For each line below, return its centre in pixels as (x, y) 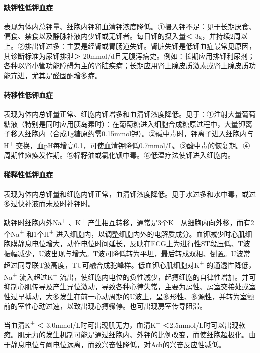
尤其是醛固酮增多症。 (67, 75)
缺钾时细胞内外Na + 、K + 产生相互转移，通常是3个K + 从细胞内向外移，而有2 (129, 221)
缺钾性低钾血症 (28, 7)
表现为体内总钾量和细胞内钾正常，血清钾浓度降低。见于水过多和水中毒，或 (126, 194)
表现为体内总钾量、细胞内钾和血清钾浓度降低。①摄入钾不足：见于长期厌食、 (130, 26)
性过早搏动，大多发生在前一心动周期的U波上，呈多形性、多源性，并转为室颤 (129, 296)
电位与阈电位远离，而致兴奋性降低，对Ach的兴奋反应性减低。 (125, 344)
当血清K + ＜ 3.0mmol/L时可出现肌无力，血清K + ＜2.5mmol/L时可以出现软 (125, 324)
